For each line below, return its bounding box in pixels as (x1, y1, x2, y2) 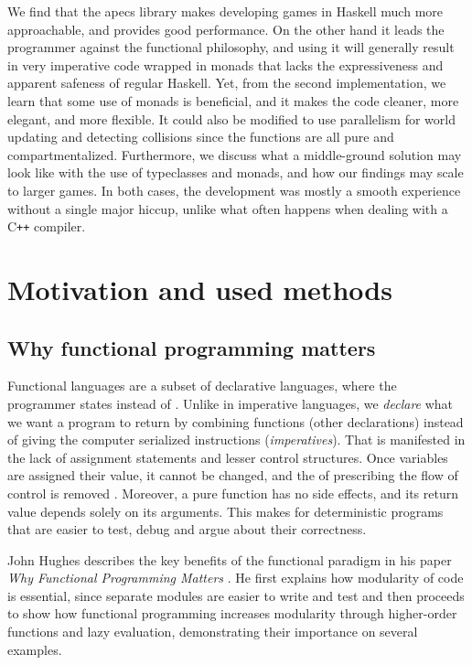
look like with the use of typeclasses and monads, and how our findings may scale (7, 163, 464, 182)
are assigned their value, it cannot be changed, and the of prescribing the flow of (7, 466, 458, 485)
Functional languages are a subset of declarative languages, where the (7, 376, 397, 395)
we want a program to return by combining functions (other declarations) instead (7, 412, 464, 431)
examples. (7, 639, 62, 659)
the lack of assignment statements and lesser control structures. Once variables (7, 447, 448, 467)
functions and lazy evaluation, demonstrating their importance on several (7, 622, 418, 641)
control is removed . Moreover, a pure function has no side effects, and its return (7, 483, 458, 502)
